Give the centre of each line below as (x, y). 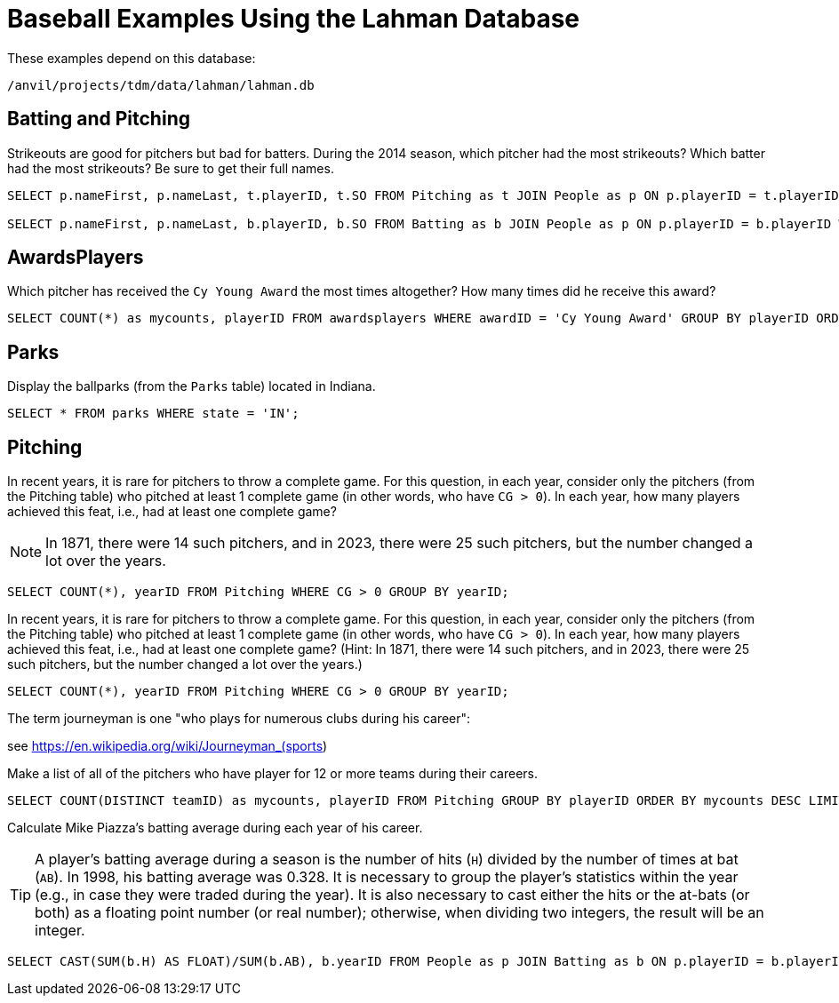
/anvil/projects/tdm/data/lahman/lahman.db (161, 85)
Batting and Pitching (99, 119)
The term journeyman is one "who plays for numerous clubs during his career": (239, 719)
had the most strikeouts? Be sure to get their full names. (171, 168)
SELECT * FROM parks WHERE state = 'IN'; (153, 414)
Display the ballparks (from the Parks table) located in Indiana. (192, 386)
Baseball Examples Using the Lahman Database (293, 19)
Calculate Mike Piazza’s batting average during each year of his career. (215, 828)
